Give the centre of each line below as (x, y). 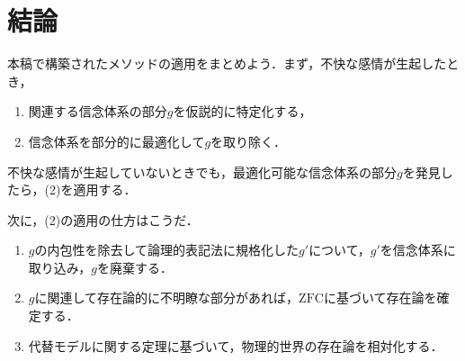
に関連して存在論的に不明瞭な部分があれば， (167, 298)
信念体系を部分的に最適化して (116, 141)
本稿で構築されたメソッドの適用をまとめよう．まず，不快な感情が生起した (227, 63)
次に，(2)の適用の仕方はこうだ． (103, 219)
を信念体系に (418, 250)
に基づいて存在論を (380, 298)
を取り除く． (249, 141)
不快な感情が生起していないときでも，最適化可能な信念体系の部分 (202, 171)
